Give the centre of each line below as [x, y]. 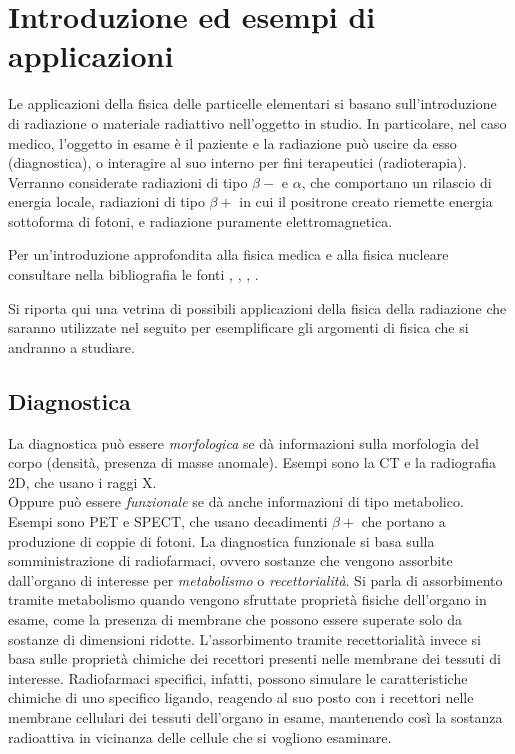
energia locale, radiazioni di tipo [106, 201]
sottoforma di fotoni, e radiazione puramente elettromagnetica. [200, 220]
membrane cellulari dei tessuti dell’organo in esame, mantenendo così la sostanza [255, 716]
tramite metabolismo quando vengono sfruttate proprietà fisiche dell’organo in [247, 599]
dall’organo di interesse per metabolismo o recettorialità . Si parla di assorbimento [255, 579]
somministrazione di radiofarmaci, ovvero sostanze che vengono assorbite [230, 560]
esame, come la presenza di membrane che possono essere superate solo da [235, 618]
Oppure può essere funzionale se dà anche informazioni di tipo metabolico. [236, 501]
